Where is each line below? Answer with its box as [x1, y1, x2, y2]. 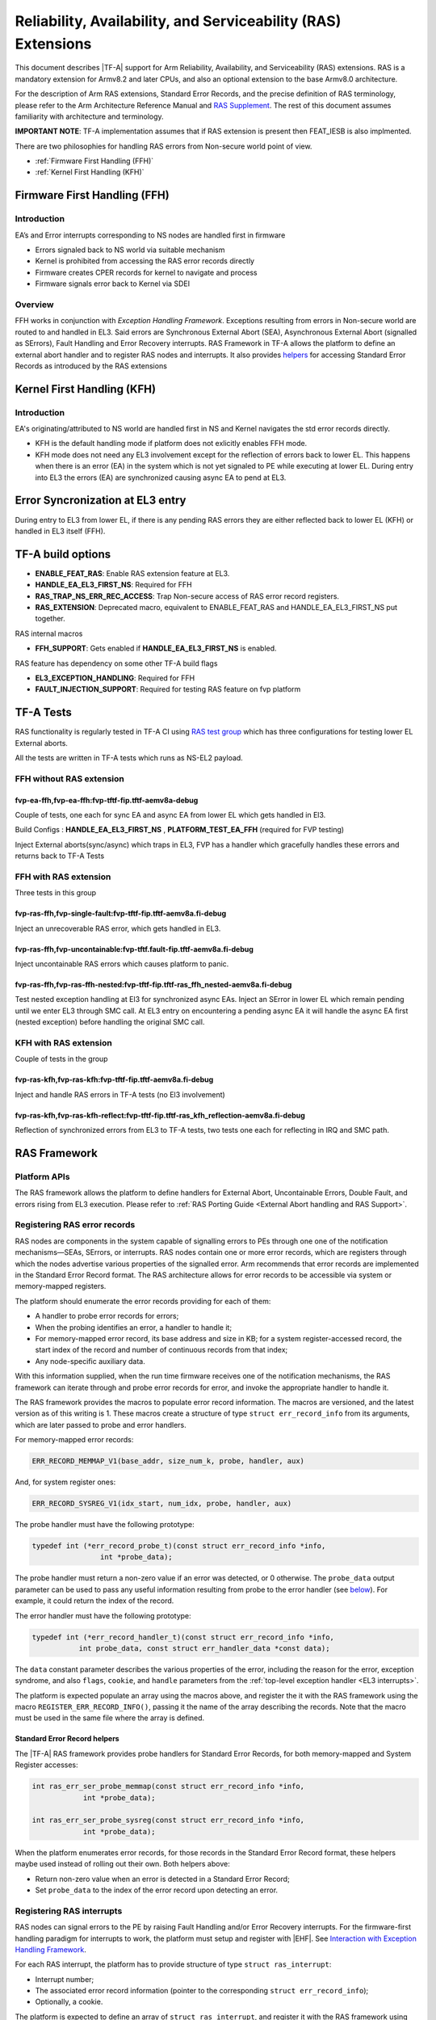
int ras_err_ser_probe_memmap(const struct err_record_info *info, [31, 1782, 305, 1791]
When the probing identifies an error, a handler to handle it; [35, 1322, 233, 1332]
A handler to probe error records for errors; [35, 1311, 179, 1321]
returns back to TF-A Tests [15, 851, 105, 861]
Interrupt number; [35, 1974, 94, 1984]
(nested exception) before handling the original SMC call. [15, 1017, 205, 1027]
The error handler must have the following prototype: [15, 1610, 191, 1620]
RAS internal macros [15, 629, 83, 638]
